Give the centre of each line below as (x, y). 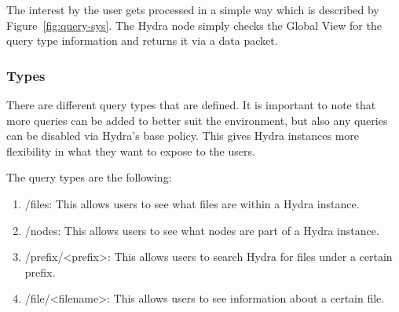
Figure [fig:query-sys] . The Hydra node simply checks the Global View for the (194, 25)
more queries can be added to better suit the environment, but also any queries (197, 120)
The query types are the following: (89, 177)
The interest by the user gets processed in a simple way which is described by (193, 9)
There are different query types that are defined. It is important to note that (191, 105)
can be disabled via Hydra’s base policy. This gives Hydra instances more (183, 136)
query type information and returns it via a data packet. (142, 40)
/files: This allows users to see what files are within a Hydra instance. (192, 203)
